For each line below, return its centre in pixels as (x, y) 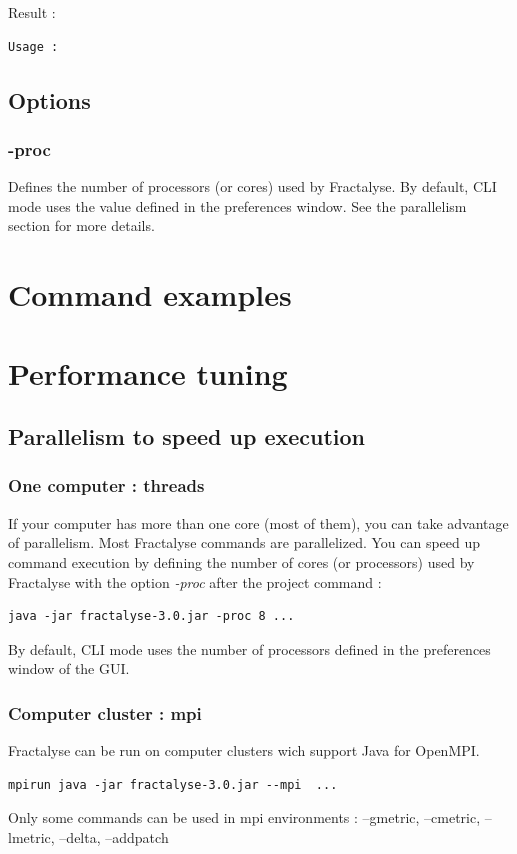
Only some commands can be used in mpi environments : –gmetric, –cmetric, (244, 817)
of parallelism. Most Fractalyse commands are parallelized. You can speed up (244, 542)
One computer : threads (106, 485)
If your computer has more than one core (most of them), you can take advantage (258, 522)
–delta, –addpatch (114, 836)
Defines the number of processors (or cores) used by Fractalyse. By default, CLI (252, 186)
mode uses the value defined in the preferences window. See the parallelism (237, 205)
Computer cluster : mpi (105, 712)
